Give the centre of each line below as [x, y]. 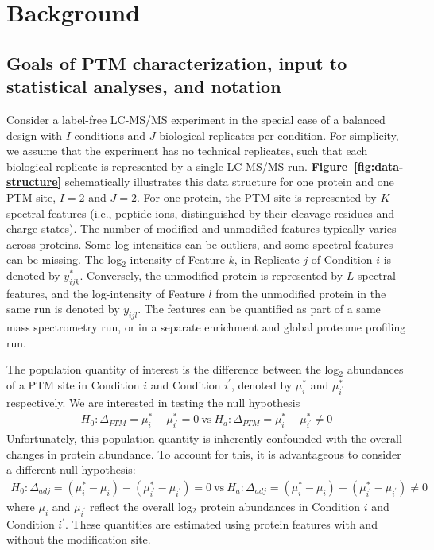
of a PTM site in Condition [73, 384]
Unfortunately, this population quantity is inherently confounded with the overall [204, 438]
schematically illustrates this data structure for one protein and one [229, 182]
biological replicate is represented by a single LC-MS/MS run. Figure [177, 166]
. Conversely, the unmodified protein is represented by [211, 275]
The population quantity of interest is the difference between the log [173, 369]
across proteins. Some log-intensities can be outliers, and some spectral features [200, 244]
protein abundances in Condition [281, 506]
